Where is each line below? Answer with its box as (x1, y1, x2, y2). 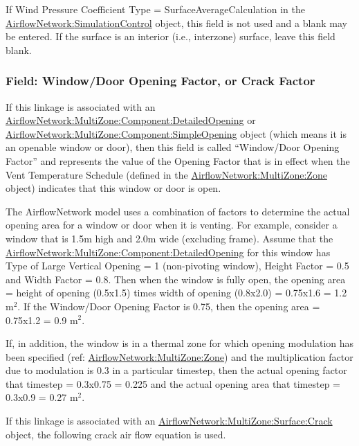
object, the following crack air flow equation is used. (6, 427, 226, 441)
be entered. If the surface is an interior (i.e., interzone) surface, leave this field (6, 29, 335, 44)
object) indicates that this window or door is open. (6, 181, 221, 195)
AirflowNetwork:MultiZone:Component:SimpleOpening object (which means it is (6, 126, 347, 141)
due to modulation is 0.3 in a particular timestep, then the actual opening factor (6, 363, 347, 377)
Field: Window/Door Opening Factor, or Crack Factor (6, 72, 315, 89)
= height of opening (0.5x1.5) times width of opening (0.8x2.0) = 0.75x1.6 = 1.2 (6, 285, 347, 300)
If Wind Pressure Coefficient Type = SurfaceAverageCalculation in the (6, 2, 305, 16)
